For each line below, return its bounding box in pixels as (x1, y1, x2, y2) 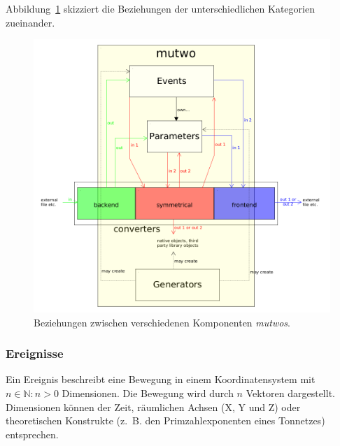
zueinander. (6, 15, 55, 29)
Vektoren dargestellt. (246, 385, 335, 400)
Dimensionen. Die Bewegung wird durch (62, 385, 234, 400)
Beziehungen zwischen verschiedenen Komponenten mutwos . (34, 315, 290, 329)
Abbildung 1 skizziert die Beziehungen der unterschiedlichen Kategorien (6, 1, 315, 15)
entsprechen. (6, 426, 59, 441)
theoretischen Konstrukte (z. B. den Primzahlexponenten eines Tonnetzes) (6, 413, 325, 428)
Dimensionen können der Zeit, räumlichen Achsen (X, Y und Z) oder (6, 399, 301, 414)
